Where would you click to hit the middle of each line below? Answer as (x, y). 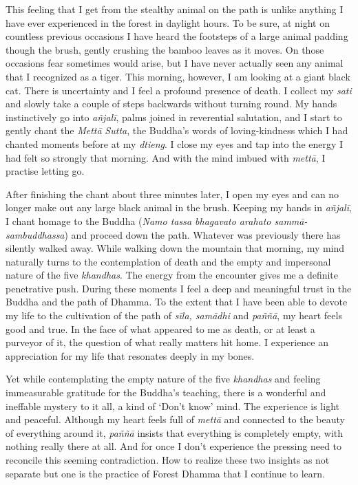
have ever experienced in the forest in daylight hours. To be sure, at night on (168, 22)
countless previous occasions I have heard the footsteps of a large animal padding (177, 36)
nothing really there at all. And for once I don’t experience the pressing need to (174, 446)
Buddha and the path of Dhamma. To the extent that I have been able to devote (177, 302)
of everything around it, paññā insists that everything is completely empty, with (174, 432)
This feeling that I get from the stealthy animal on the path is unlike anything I (175, 9)
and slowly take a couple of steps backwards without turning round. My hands (171, 104)
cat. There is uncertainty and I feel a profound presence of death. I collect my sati (179, 90)
